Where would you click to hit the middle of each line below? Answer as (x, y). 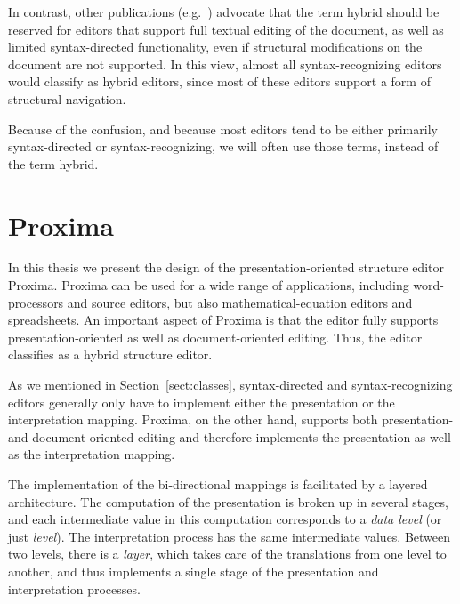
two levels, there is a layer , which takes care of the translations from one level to (227, 554)
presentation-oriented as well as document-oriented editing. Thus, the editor (215, 337)
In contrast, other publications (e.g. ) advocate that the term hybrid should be (224, 12)
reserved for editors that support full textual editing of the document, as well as (226, 29)
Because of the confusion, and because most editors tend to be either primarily (223, 129)
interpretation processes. (74, 588)
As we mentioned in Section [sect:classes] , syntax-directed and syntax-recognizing (230, 385)
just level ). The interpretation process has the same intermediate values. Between (230, 536)
